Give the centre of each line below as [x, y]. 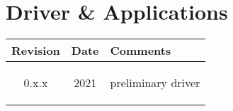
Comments [141, 51]
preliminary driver [155, 83]
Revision [36, 51]
